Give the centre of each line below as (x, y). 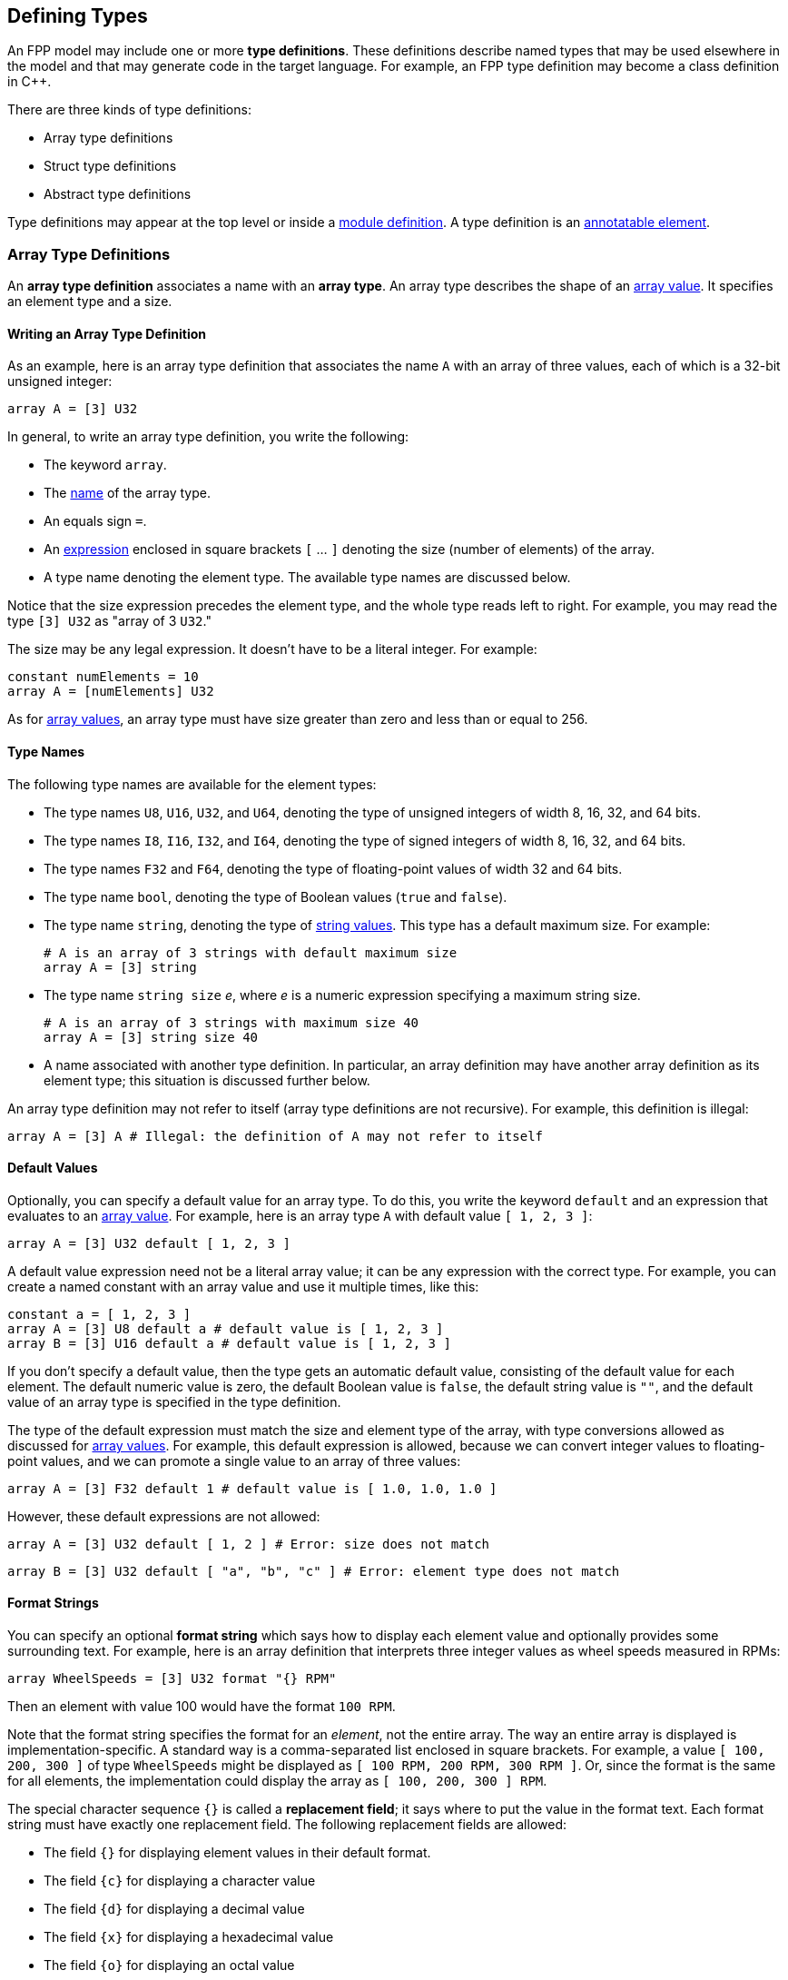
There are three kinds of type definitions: (129, 110)
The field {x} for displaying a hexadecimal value (189, 1937)
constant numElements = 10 (103, 677)
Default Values (53, 1168)
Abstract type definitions (118, 194)
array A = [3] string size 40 (151, 1037)
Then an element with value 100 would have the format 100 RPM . (202, 1707)
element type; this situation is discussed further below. (207, 1080)
